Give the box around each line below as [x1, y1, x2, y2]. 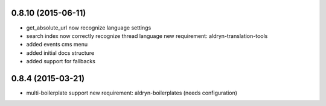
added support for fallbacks [26, 58, 96, 65]
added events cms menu [26, 41, 88, 48]
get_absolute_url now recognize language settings [26, 24, 152, 31]
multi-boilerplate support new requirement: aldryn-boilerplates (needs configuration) [26, 89, 238, 96]
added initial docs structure [26, 49, 95, 57]
